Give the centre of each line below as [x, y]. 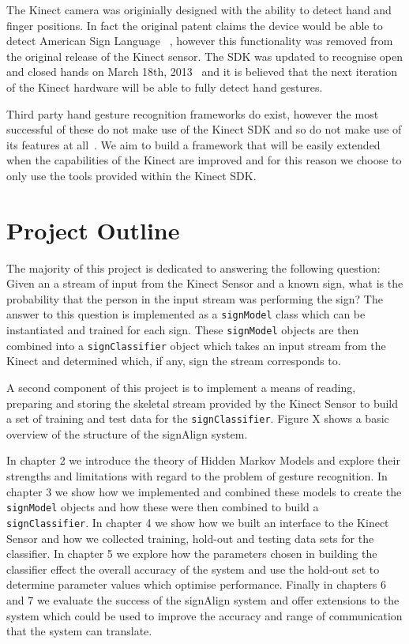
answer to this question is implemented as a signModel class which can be [186, 314]
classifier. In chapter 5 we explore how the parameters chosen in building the [192, 554]
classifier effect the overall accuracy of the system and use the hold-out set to [193, 569]
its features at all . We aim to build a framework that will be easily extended [193, 144]
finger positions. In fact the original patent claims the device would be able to [195, 25]
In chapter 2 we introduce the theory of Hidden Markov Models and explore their [203, 460]
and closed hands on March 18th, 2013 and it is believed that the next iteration [202, 72]
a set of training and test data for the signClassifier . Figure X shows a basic [198, 418]
